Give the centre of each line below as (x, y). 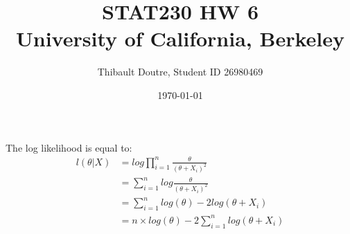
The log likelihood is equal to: (69, 147)
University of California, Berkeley (180, 38)
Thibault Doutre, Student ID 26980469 (180, 72)
